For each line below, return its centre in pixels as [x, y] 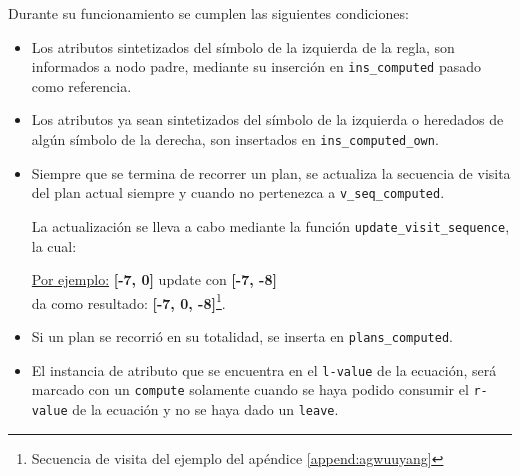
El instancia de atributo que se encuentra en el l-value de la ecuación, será [264, 369]
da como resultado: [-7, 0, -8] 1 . [128, 301]
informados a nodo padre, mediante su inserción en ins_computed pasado [256, 66]
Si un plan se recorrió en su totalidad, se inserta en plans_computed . [242, 336]
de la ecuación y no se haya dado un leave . [205, 409]
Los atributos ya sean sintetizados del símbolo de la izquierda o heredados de [267, 119]
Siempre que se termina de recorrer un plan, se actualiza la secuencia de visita [271, 172]
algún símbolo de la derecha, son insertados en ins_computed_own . [235, 139]
